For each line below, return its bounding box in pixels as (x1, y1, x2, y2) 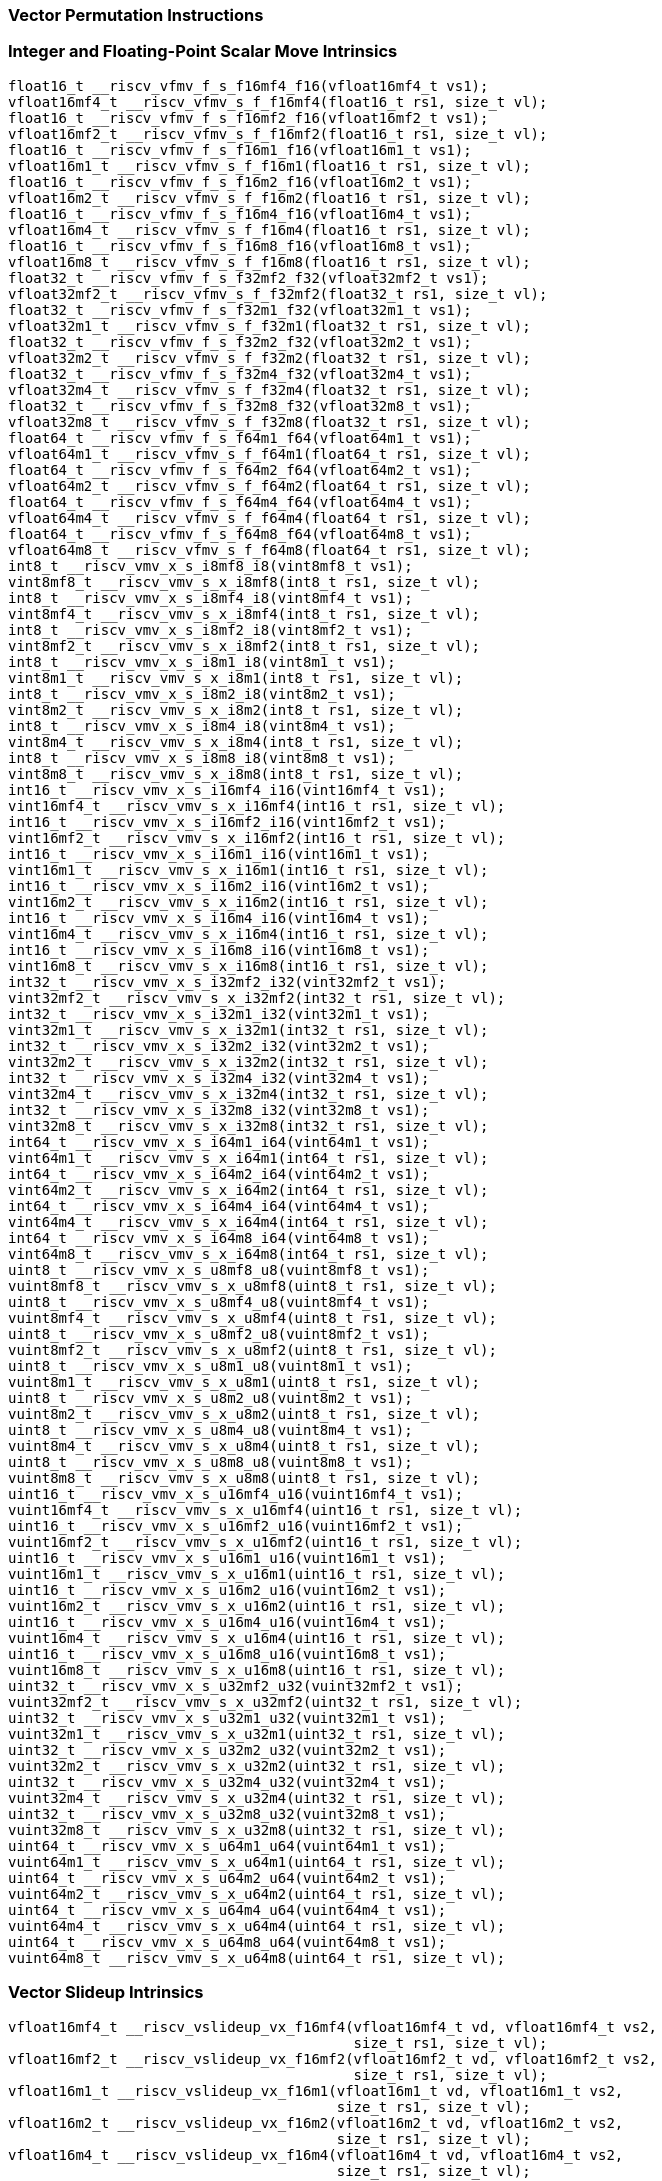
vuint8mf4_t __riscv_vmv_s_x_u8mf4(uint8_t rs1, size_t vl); (8, 1309, 497, 1326)
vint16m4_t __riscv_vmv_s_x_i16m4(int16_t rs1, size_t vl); (8, 925, 489, 942)
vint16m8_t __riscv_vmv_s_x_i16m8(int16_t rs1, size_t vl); (8, 957, 489, 974)
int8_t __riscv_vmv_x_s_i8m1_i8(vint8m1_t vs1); (8, 653, 396, 670)
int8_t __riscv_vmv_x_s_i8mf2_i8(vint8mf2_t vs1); (8, 621, 413, 638)
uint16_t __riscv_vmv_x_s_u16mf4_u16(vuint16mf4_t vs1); (8, 1485, 464, 1502)
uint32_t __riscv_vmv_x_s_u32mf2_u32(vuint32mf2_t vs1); (8, 1677, 464, 1694)
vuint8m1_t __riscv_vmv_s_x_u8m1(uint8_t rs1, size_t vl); (8, 1373, 481, 1390)
